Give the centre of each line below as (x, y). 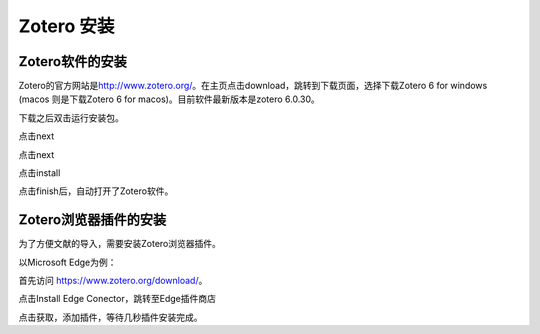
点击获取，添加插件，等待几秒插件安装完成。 (110, 317)
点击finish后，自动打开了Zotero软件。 (96, 191)
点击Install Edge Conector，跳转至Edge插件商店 (117, 299)
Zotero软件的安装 (72, 61)
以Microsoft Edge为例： (67, 262)
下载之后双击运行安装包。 (71, 117)
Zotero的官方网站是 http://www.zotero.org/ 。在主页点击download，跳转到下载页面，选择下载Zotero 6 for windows (253, 86)
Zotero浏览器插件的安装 (92, 220)
